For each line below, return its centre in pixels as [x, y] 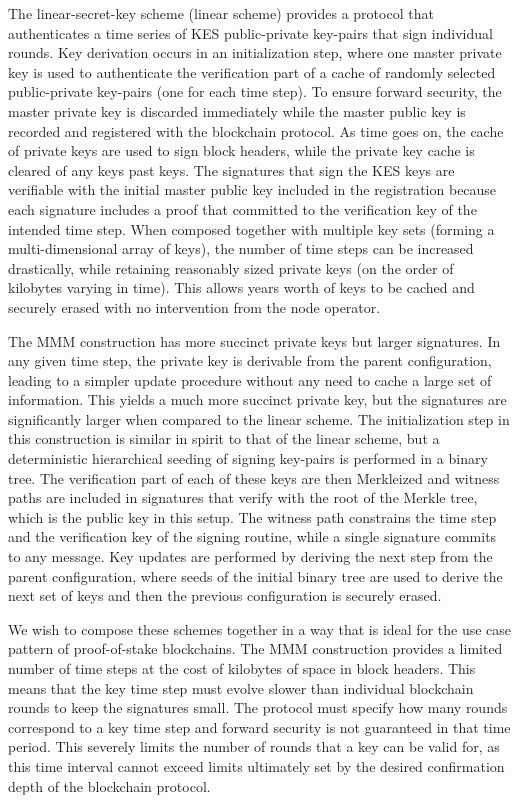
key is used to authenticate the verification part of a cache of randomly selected [252, 71]
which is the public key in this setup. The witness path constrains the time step [252, 516]
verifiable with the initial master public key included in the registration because [252, 189]
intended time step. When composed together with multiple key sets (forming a [251, 228]
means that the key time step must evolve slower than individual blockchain [241, 687]
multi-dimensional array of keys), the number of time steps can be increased [241, 248]
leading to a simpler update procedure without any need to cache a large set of [250, 379]
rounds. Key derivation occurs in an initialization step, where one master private [255, 52]
